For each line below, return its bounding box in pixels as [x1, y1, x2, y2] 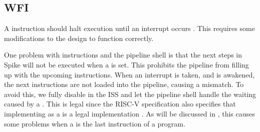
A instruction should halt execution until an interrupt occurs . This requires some [4, 23, 255, 33]
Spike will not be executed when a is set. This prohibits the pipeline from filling [4, 59, 249, 69]
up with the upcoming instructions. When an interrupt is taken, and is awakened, [4, 69, 255, 79]
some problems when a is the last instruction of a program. [4, 118, 185, 128]
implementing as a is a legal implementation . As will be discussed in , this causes [4, 108, 255, 118]
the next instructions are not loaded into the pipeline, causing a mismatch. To [4, 79, 244, 89]
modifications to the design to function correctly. [4, 32, 154, 43]
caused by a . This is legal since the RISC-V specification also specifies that [4, 98, 236, 109]
